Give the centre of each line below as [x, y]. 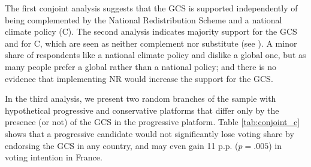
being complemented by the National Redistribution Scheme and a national [144, 19]
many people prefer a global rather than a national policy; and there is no [141, 66]
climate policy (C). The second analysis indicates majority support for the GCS [151, 31]
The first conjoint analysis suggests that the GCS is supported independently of [151, 8]
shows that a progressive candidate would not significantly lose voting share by [150, 133]
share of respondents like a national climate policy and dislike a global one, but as [155, 55]
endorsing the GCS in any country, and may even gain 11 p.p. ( [122, 145]
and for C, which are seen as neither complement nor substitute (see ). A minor [151, 43]
